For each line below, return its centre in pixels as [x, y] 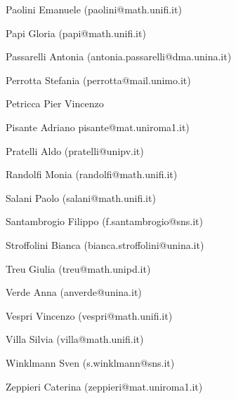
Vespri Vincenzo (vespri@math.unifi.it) [89, 315]
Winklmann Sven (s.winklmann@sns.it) [90, 362]
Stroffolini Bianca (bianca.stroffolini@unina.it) [105, 244]
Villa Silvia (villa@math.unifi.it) [75, 339]
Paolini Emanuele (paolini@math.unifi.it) [94, 9]
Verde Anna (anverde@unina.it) [74, 292]
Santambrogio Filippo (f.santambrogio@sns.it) [104, 221]
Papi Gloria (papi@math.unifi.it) [76, 33]
